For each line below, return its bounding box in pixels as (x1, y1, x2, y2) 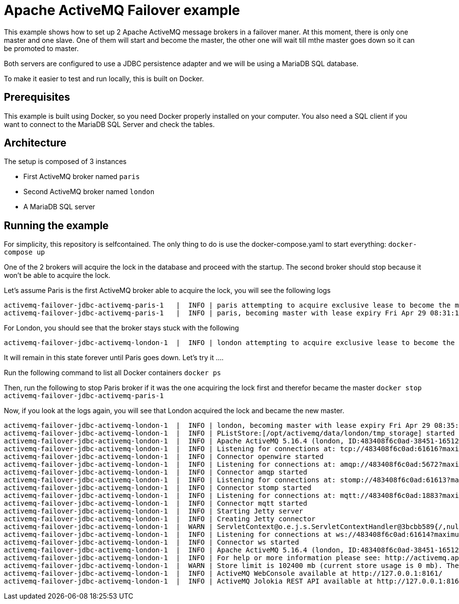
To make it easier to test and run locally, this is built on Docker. (4, 74, 204, 83)
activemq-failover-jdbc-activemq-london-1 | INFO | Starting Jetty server (4, 507, 303, 515)
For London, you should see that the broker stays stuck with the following (4, 324, 239, 332)
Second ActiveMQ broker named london (23, 187, 155, 196)
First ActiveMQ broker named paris (23, 172, 140, 181)
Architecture (4, 137, 67, 149)
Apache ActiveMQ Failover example (4, 2, 240, 18)
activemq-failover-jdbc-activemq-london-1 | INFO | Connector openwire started (4, 453, 324, 461)
